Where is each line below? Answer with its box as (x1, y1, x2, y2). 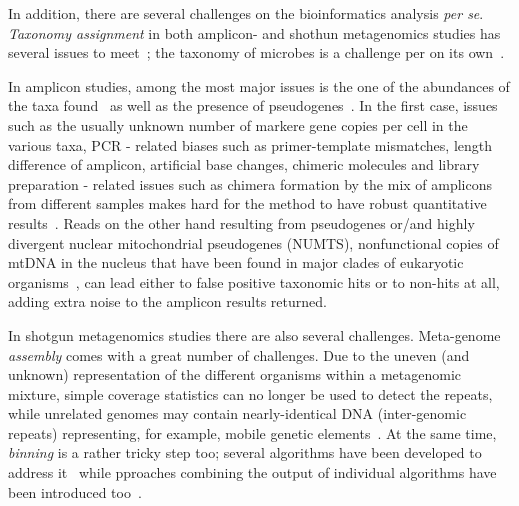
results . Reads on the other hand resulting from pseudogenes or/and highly (8, 212, 475, 233)
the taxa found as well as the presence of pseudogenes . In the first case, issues (8, 95, 498, 116)
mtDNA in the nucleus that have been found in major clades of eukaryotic (8, 252, 464, 273)
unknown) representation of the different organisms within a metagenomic (8, 364, 462, 385)
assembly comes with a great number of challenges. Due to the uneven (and (8, 344, 470, 365)
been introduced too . (8, 481, 142, 502)
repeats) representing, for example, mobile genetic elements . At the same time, (8, 422, 497, 443)
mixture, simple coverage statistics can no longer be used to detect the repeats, (8, 383, 493, 404)
